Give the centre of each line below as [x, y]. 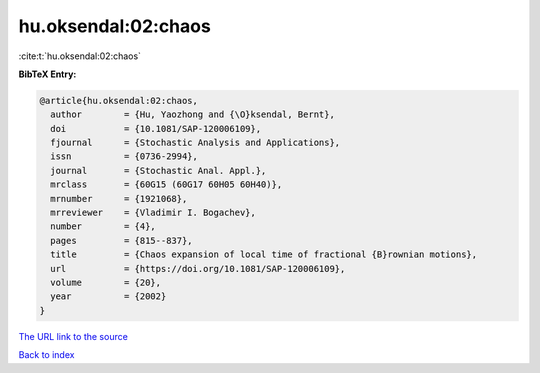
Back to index [46, 355]
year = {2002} [108, 296]
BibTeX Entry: [47, 74]
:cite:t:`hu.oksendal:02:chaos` [80, 56]
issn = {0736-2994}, [124, 156]
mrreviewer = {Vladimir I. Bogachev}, [153, 213]
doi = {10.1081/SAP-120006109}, [156, 128]
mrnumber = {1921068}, [119, 198]
